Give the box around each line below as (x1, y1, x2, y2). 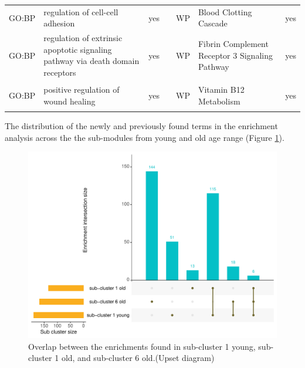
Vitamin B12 (198, 83, 245, 96)
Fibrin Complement (198, 37, 269, 49)
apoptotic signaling (43, 43, 112, 55)
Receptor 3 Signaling (198, 49, 273, 61)
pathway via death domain (43, 55, 140, 67)
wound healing (43, 94, 96, 107)
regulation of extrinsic (43, 32, 123, 44)
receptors (43, 66, 76, 78)
